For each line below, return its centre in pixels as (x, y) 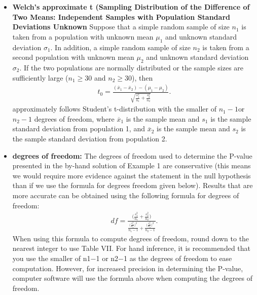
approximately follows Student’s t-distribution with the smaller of (114, 109)
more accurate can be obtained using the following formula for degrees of (126, 195)
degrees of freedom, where (74, 118)
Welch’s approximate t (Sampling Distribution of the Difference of (131, 7)
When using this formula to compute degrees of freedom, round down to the (131, 238)
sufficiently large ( (40, 77)
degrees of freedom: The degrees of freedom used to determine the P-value (132, 155)
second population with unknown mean (73, 57)
